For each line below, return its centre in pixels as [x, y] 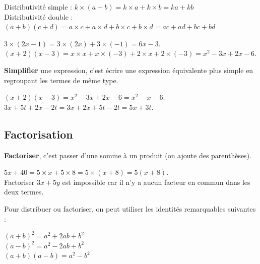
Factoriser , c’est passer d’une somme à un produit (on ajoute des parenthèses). [128, 155]
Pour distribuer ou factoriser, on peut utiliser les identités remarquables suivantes [130, 208]
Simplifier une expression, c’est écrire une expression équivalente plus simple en [129, 70]
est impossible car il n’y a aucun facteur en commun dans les [156, 182]
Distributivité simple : [38, 7]
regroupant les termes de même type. [61, 80]
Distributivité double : [39, 16]
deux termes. [24, 192]
